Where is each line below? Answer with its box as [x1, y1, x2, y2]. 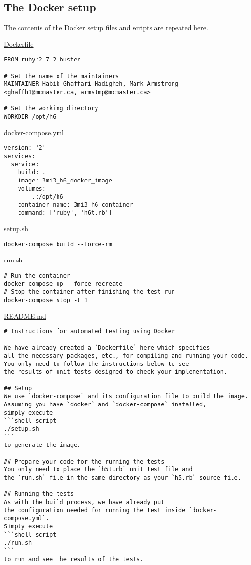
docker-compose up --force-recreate [4, 280, 123, 287]
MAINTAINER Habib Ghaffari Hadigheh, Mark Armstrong [4, 81, 178, 88]
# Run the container [4, 272, 71, 279]
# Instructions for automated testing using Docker [4, 328, 175, 335]
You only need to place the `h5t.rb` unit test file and [4, 466, 193, 473]
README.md [4, 310, 46, 321]
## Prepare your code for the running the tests [4, 458, 165, 465]
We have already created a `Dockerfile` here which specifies [4, 344, 210, 351]
